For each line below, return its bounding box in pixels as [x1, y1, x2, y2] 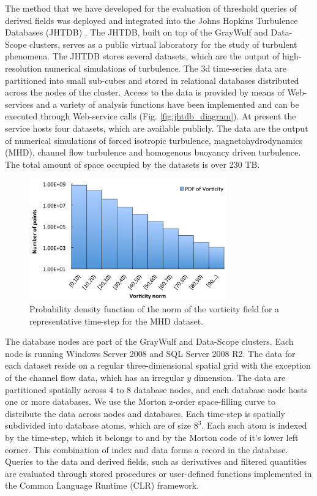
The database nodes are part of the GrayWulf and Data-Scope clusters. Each [5, 335, 294, 348]
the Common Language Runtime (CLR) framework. [5, 479, 200, 492]
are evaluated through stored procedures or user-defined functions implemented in [5, 467, 312, 479]
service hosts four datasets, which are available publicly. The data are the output [5, 121, 308, 134]
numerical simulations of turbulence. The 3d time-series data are [44, 61, 286, 74]
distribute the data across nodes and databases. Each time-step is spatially [5, 407, 285, 419]
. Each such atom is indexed [201, 419, 307, 432]
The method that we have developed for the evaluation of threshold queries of [5, 2, 297, 14]
